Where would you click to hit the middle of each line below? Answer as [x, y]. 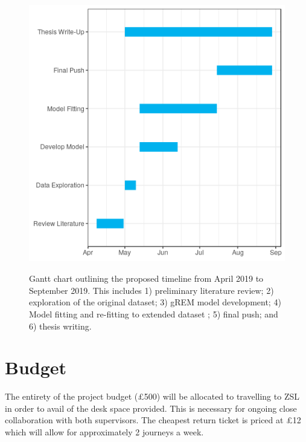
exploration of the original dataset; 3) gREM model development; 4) [155, 302]
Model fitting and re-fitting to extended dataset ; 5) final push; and [154, 314]
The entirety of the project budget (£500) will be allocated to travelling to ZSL [152, 396]
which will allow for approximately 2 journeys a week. [104, 432]
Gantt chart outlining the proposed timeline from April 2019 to [146, 278]
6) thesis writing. [60, 326]
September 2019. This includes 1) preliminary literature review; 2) [151, 290]
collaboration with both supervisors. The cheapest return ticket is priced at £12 [153, 420]
